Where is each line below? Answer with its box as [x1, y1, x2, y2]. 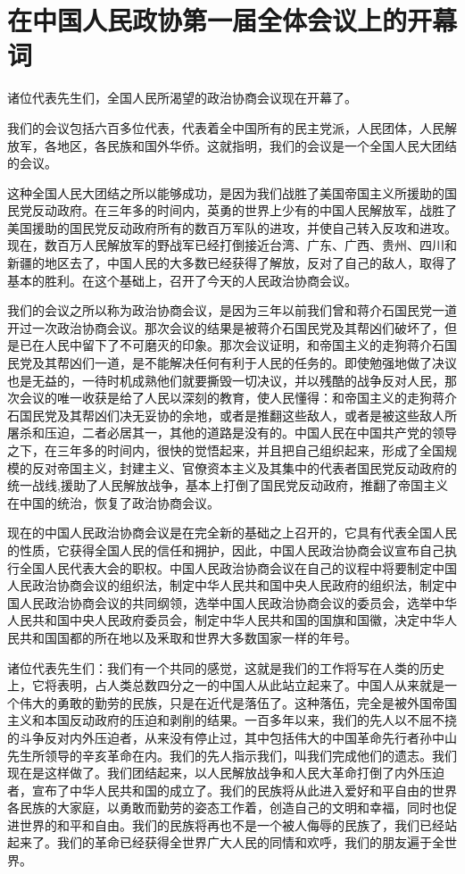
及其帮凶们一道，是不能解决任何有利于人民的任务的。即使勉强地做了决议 [31, 354, 457, 372]
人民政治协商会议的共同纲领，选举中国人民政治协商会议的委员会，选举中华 [19, 593, 457, 612]
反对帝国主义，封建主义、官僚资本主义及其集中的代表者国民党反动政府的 [31, 458, 457, 477]
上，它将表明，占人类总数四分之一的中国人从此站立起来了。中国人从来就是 [7, 676, 444, 695]
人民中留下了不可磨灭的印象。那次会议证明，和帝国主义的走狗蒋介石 [44, 336, 444, 354]
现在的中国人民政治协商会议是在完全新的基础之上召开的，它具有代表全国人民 [7, 523, 457, 542]
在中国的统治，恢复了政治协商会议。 [7, 493, 220, 512]
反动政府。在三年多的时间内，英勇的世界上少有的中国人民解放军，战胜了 [31, 201, 457, 220]
